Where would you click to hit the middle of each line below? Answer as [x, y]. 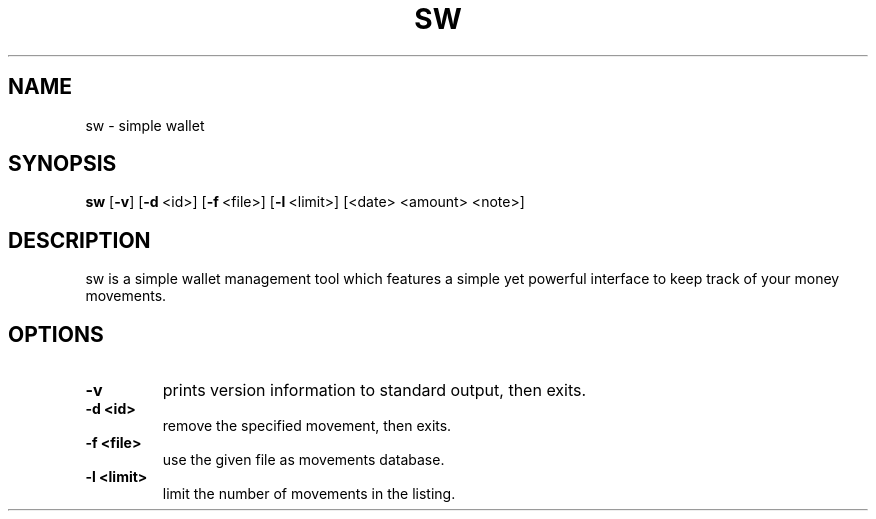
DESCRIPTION [79, 240]
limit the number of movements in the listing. [309, 494]
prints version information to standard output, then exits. [374, 390]
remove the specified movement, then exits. [307, 426]
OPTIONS [56, 334]
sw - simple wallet [145, 125]
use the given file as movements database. [303, 460]
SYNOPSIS [62, 164]
